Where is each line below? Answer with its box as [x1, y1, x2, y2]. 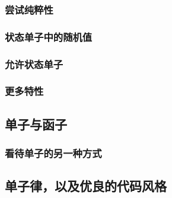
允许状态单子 [5, 56, 63, 71]
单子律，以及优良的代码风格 [5, 177, 167, 195]
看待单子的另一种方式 [5, 146, 102, 161]
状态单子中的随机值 [5, 29, 93, 44]
